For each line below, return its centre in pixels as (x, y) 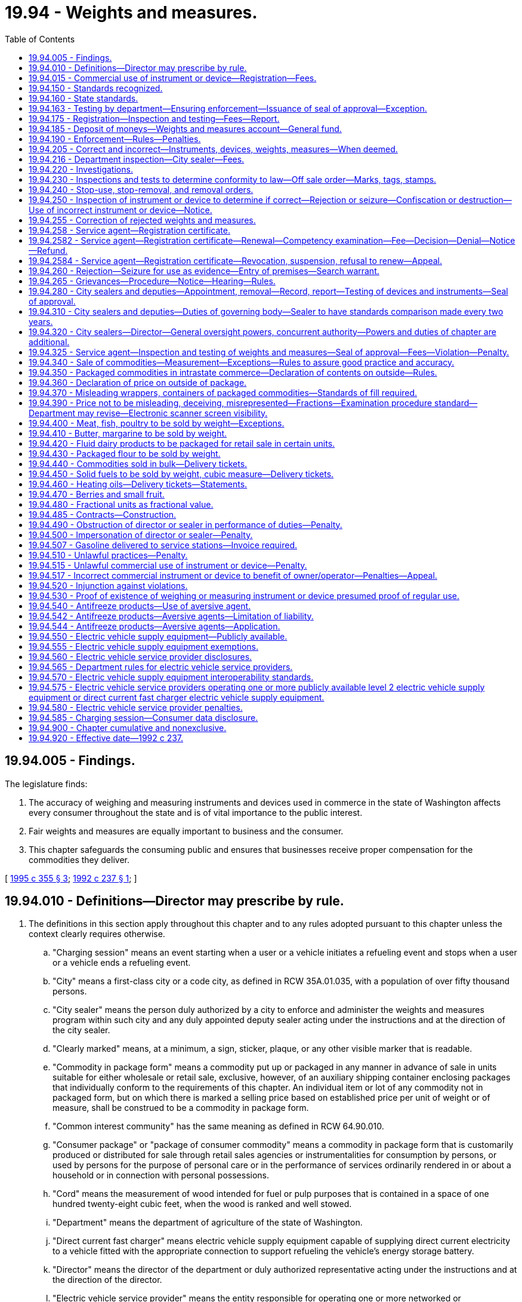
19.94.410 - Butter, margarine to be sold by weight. (128, 433)
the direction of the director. (107, 1280)
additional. (49, 342)
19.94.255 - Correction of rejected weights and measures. (142, 220)
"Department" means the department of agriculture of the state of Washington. (208, 1223)
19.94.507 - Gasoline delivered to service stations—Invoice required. (163, 545)
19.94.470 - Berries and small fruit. (97, 494)
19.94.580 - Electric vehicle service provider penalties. (136, 707)
